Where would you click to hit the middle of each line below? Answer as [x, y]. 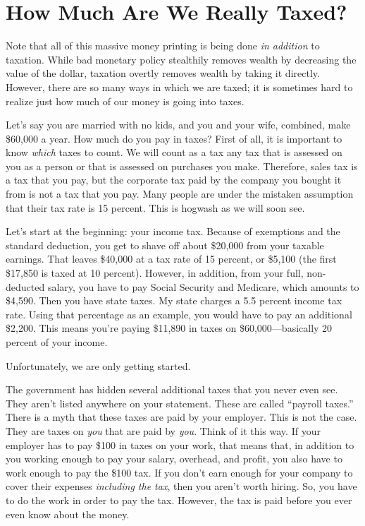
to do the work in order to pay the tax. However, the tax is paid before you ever [179, 500]
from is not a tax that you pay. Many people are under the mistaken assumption [180, 194]
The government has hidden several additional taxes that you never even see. [172, 389]
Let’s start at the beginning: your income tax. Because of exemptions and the [173, 231]
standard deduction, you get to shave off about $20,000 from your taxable [165, 245]
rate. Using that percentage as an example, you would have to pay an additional [179, 314]
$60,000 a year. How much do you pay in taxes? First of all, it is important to [174, 138]
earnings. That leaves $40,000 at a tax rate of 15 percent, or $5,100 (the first [171, 259]
